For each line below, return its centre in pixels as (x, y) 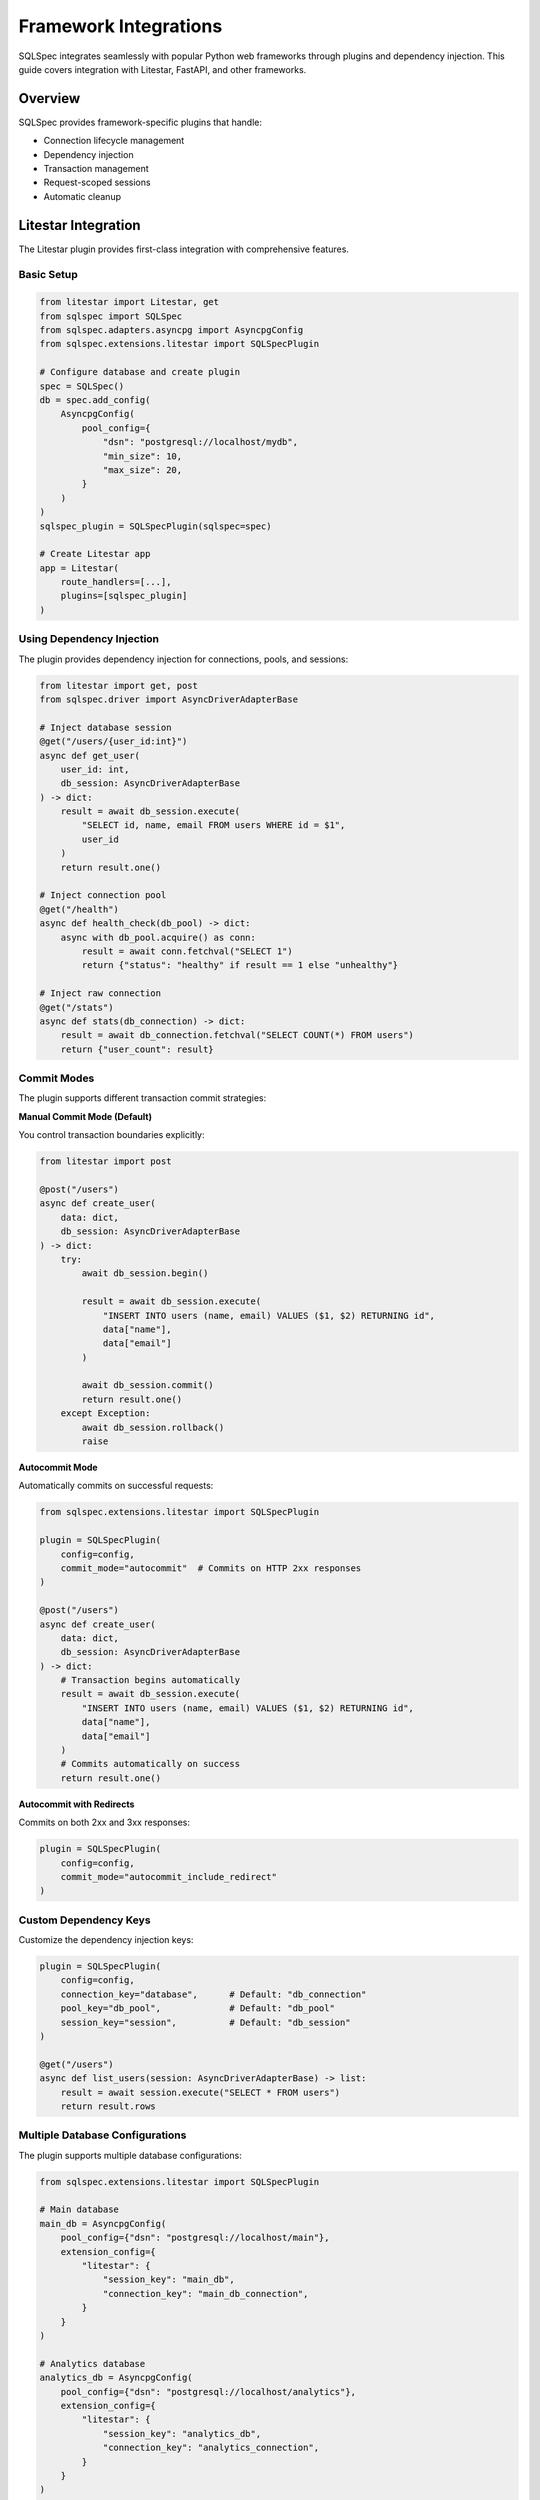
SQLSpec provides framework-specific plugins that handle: (140, 122)
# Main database (79, 2209)
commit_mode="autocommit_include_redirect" (168, 1876)
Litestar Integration (79, 225)
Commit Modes (56, 1078)
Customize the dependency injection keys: (106, 1940)
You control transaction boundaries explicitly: (111, 1135)
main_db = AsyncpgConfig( (103, 2223)
